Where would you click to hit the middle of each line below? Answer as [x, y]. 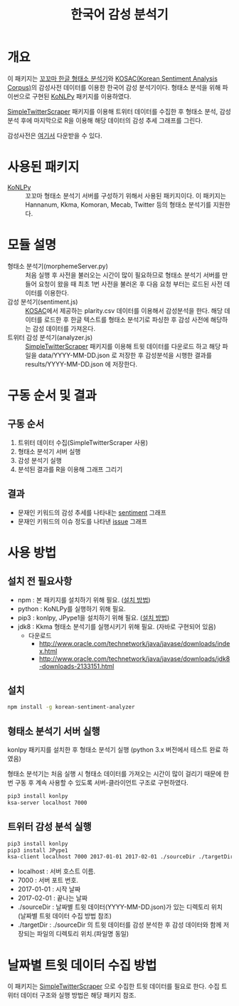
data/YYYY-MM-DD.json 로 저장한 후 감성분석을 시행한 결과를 [125, 355]
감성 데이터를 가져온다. [64, 328]
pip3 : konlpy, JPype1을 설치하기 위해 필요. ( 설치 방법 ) [93, 617]
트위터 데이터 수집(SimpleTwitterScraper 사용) [83, 442]
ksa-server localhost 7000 [47, 803]
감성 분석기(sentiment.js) [43, 302]
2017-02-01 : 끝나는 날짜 [52, 898]
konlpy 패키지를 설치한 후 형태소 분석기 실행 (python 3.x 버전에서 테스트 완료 [114, 750]
